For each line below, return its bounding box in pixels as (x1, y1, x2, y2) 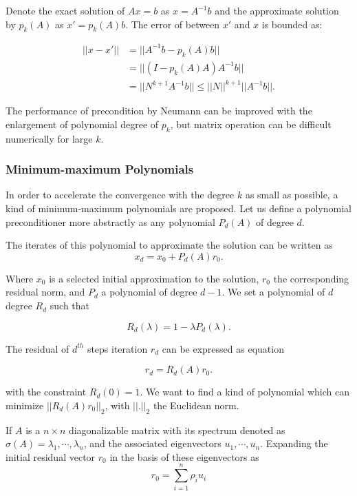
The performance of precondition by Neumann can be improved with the (6, 103, 312, 118)
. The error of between (125, 17, 220, 31)
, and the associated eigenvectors (83, 436, 221, 451)
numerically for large (6, 131, 93, 145)
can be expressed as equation (162, 341, 284, 355)
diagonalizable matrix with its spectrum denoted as (68, 422, 285, 437)
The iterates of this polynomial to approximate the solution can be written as (6, 238, 333, 252)
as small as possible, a (245, 187, 338, 202)
